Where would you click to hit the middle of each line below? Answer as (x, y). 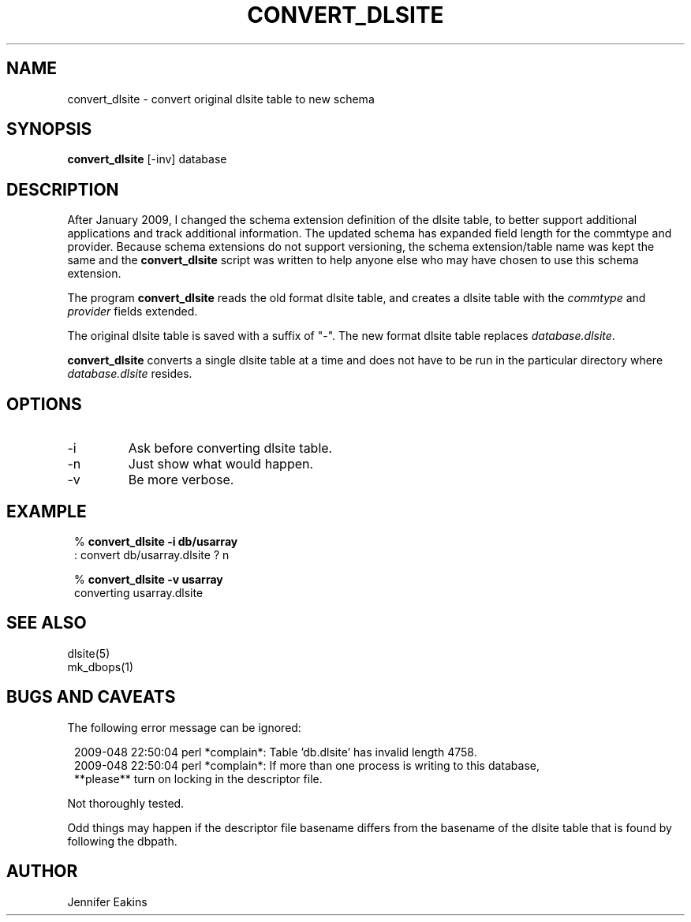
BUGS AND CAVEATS (91, 697)
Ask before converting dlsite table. (230, 448)
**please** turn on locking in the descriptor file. (198, 778)
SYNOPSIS (49, 129)
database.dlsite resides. (130, 374)
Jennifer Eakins (107, 901)
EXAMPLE (47, 511)
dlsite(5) (89, 653)
